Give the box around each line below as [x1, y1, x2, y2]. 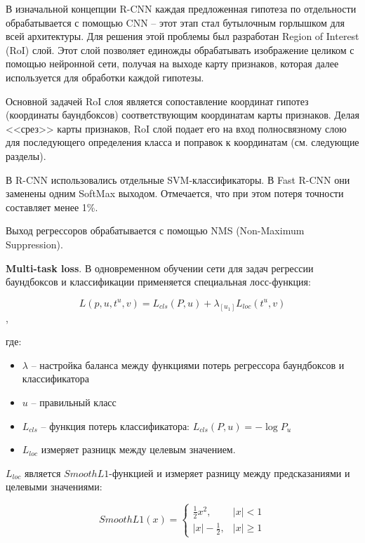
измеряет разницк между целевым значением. [41, 442, 236, 457]
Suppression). [6, 236, 63, 251]
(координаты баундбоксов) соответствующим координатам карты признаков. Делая [6, 107, 359, 122]
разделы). [6, 148, 46, 163]
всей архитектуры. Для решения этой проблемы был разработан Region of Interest [6, 29, 359, 43]
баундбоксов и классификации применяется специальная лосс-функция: [6, 274, 311, 289]
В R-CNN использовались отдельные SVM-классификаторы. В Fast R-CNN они [6, 172, 350, 187]
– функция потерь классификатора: [41, 418, 190, 433]
